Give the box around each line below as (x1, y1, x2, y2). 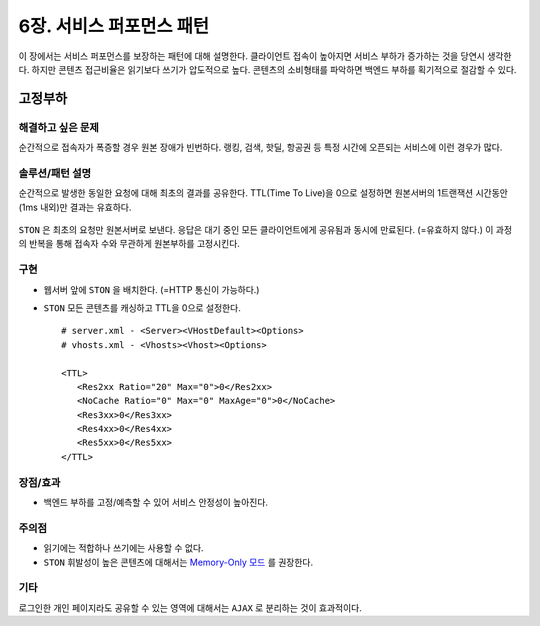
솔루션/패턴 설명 (18, 166, 92, 180)
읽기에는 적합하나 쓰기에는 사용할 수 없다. (43, 542, 204, 554)
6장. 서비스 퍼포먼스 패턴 (18, 15, 210, 37)
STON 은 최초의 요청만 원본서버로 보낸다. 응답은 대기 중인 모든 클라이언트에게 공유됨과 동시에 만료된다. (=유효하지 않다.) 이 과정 (18, 224, 513, 236)
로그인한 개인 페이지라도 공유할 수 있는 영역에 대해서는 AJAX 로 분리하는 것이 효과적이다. (18, 601, 362, 614)
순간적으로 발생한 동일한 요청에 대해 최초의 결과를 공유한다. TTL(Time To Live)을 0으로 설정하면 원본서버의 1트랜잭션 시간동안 (18, 187, 509, 199)
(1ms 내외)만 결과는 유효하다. (18, 201, 132, 213)
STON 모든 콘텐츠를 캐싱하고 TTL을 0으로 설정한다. (43, 301, 242, 314)
